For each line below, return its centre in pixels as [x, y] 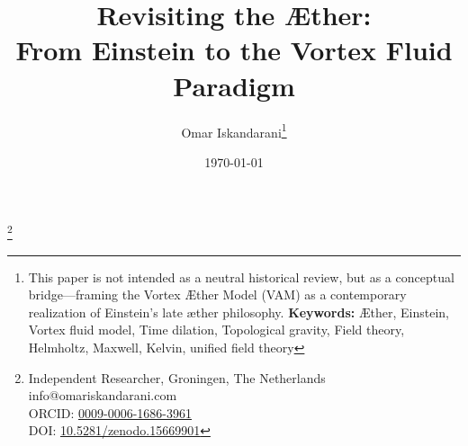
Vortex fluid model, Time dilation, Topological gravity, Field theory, [216, 330]
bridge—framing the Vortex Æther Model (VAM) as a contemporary [217, 294]
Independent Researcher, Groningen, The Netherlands [177, 377]
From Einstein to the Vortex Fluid [234, 50]
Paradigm [234, 85]
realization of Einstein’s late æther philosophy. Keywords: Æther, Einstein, [239, 312]
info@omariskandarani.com [103, 395]
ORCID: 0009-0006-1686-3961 [110, 412]
